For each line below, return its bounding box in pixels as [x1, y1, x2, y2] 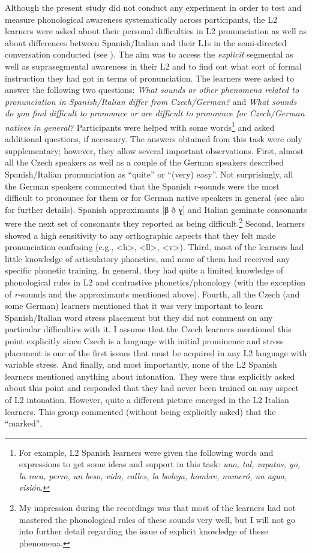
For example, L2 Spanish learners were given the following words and [19, 446, 274, 458]
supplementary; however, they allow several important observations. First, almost [5, 144, 304, 157]
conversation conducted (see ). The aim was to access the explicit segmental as [5, 48, 293, 61]
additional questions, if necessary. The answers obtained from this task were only [5, 133, 302, 145]
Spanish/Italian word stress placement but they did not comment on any [5, 311, 273, 323]
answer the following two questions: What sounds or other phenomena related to [5, 83, 299, 96]
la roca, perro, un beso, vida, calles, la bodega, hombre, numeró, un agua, [19, 469, 287, 482]
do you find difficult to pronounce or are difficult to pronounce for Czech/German [5, 107, 305, 119]
